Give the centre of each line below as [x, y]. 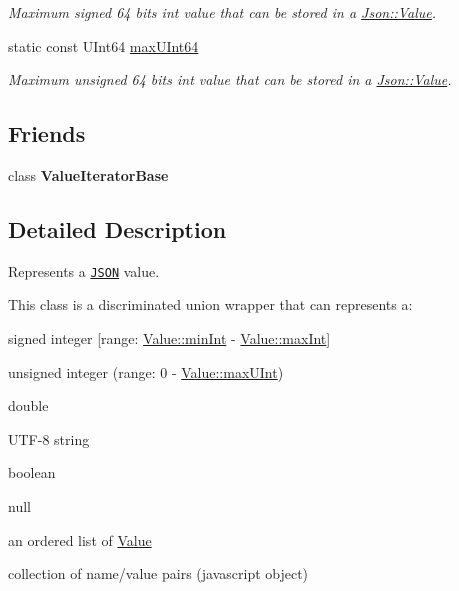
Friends [47, 133]
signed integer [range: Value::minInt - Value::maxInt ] [169, 338]
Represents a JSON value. [84, 270]
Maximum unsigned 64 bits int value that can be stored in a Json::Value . [230, 79]
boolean [32, 472]
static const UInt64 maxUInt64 [103, 45]
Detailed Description [117, 228]
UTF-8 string [49, 438]
